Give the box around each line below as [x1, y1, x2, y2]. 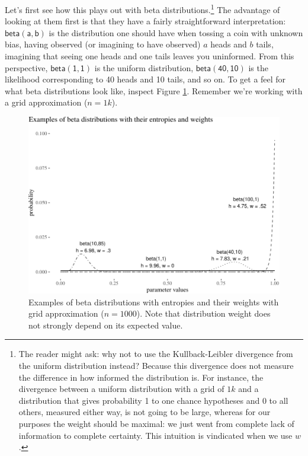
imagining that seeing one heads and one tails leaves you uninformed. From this [5, 50, 294, 62]
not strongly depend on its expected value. [28, 318, 183, 331]
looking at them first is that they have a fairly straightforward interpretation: [5, 15, 286, 27]
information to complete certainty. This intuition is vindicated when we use [18, 429, 293, 441]
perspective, [5, 61, 48, 74]
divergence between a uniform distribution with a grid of [18, 382, 224, 395]
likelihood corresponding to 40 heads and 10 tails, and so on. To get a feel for [5, 73, 286, 85]
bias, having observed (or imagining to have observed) [5, 38, 201, 50]
